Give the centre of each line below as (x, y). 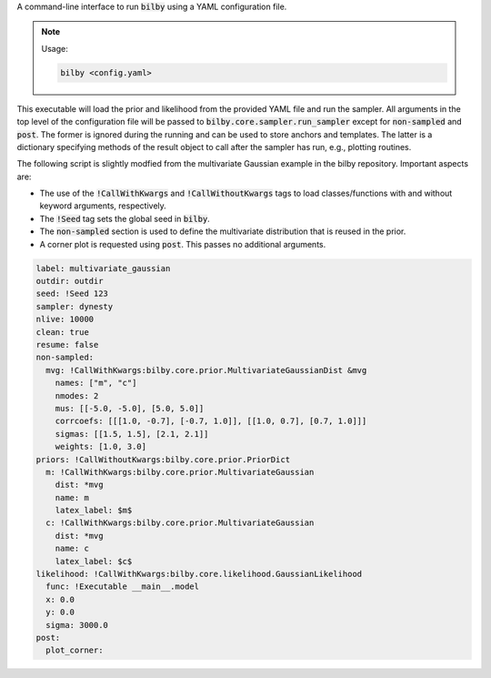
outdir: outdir (70, 281)
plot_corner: (75, 650)
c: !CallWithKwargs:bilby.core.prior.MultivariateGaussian (180, 523)
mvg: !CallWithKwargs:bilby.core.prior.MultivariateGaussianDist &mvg (206, 370)
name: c (72, 549)
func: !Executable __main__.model (123, 587)
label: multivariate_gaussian (103, 268)
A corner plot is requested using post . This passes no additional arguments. (183, 244)
